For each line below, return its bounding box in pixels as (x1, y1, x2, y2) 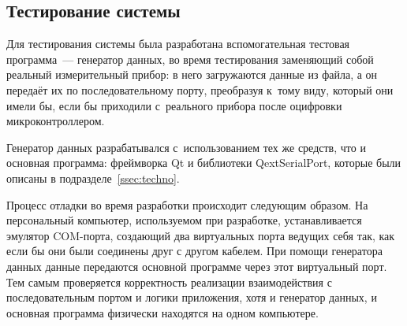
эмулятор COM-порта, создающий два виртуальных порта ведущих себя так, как (6, 227, 395, 243)
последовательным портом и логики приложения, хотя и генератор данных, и (6, 289, 377, 306)
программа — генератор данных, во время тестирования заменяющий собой (6, 50, 374, 67)
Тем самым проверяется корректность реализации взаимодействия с (6, 273, 332, 290)
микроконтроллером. (6, 113, 105, 129)
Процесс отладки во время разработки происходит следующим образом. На (6, 196, 368, 213)
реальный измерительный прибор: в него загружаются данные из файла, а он (6, 66, 378, 83)
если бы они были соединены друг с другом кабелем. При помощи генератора (6, 243, 383, 259)
